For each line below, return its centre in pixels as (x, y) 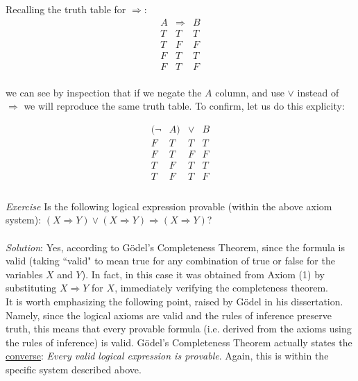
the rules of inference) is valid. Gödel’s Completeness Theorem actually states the (179, 342)
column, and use (250, 92)
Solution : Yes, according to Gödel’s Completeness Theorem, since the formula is (175, 247)
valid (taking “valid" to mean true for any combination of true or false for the (170, 261)
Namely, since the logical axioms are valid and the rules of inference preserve (169, 315)
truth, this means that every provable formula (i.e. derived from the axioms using (179, 329)
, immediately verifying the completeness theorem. (221, 288)
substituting (31, 288)
